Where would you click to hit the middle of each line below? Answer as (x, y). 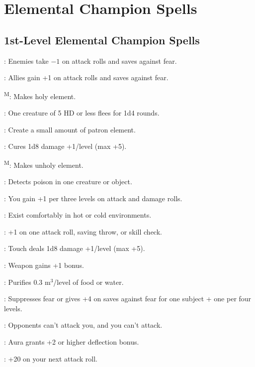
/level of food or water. (88, 282)
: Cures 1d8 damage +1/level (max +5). (65, 146)
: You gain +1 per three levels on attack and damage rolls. (93, 198)
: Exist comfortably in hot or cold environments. (78, 215)
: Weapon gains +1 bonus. (44, 265)
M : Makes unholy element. (44, 164)
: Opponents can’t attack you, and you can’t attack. (83, 325)
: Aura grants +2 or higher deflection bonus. (72, 341)
